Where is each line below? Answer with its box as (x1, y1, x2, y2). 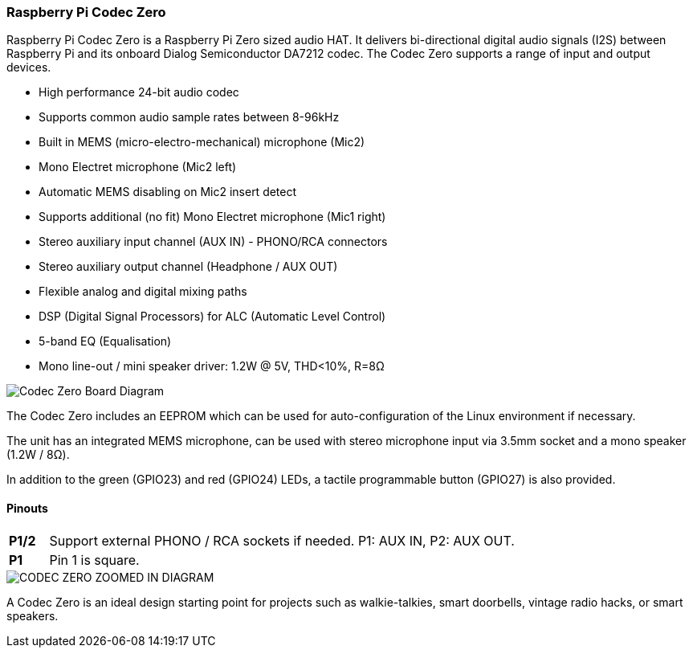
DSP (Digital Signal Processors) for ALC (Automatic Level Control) (39, 309, 386, 324)
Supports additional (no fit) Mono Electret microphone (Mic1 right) (39, 210, 386, 224)
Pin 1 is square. (49, 551, 140, 568)
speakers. (6, 608, 59, 623)
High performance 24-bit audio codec (39, 85, 239, 100)
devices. (6, 60, 51, 75)
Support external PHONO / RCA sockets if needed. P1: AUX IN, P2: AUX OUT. (49, 532, 515, 549)
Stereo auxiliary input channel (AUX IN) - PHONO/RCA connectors (39, 235, 388, 249)
